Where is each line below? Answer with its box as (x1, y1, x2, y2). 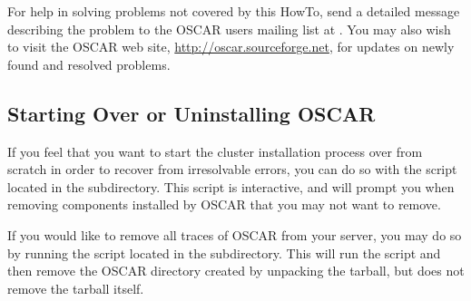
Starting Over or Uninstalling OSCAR (7, 99, 376, 127)
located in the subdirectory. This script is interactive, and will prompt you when (7, 177, 455, 196)
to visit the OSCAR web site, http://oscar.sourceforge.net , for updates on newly (7, 37, 455, 56)
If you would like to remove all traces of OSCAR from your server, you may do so (7, 225, 462, 244)
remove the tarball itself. (7, 278, 144, 297)
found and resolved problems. (7, 54, 171, 73)
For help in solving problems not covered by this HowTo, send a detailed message (7, 2, 460, 20)
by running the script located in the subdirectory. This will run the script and (7, 243, 441, 262)
